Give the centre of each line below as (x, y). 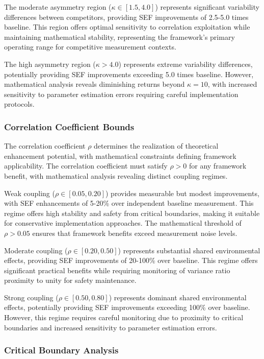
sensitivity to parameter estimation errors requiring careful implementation (121, 94)
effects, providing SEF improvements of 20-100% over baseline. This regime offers (131, 260)
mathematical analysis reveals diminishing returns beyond (95, 84)
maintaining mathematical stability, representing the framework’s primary (120, 37)
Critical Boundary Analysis (61, 350)
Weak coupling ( (30, 193)
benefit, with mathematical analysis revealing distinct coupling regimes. (116, 175)
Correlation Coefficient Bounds (69, 126)
